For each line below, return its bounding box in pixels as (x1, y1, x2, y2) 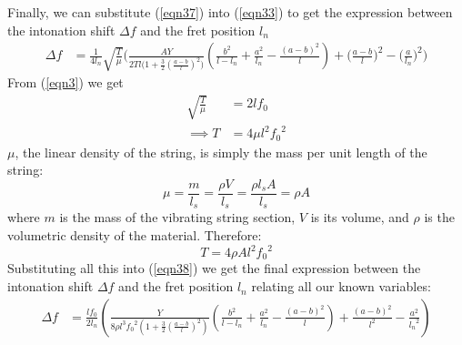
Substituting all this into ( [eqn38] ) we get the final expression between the (7, 259, 421, 278)
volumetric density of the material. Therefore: (7, 225, 262, 244)
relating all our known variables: (251, 277, 431, 296)
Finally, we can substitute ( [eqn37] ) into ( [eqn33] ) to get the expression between (7, 3, 453, 21)
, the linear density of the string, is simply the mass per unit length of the (15, 142, 427, 161)
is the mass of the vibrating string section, (59, 208, 296, 227)
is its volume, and (310, 208, 409, 227)
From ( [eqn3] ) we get (7, 73, 124, 92)
